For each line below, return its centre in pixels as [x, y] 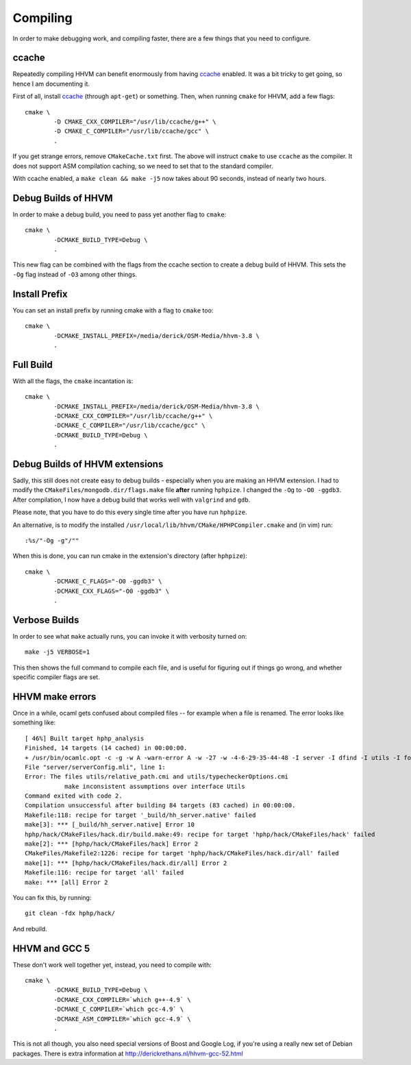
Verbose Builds [46, 620]
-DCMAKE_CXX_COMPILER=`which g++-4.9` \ [122, 1000]
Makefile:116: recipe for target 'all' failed [104, 873]
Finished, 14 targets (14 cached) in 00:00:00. [106, 748]
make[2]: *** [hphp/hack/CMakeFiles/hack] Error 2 [112, 844]
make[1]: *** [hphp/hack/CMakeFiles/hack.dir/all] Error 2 [126, 863]
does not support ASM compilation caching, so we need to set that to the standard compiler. [143, 166]
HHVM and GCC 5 [51, 948]
